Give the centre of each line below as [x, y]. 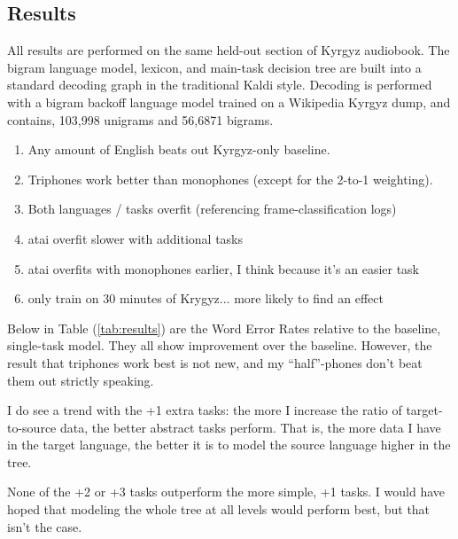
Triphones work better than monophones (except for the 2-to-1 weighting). [230, 179]
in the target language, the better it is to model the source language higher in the [229, 445]
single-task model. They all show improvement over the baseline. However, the [220, 345]
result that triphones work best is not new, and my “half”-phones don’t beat [215, 362]
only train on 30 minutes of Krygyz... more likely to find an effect [206, 298]
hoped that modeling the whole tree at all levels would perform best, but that [219, 509]
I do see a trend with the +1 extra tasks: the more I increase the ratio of [205, 410]
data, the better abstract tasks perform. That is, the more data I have [250, 427]
